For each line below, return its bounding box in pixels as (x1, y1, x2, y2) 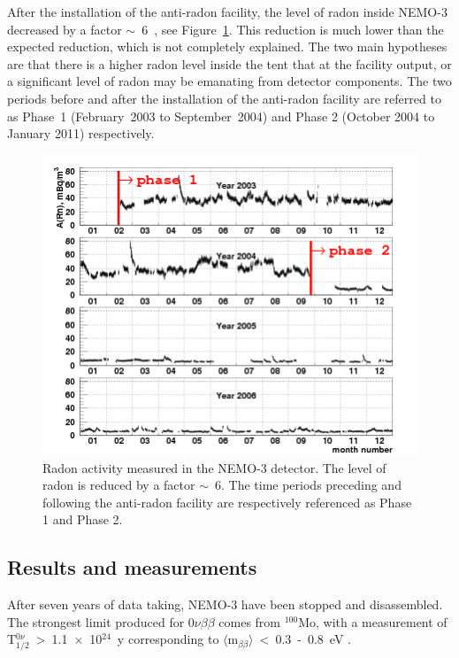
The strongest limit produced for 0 (7, 612, 195, 631)
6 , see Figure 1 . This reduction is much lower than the (142, 19, 444, 38)
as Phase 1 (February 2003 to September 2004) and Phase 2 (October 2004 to (7, 106, 435, 125)
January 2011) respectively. (7, 124, 155, 143)
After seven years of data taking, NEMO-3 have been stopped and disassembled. (7, 595, 443, 614)
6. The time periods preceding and (214, 476, 402, 494)
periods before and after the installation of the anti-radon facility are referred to (7, 89, 441, 107)
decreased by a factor (7, 19, 122, 38)
